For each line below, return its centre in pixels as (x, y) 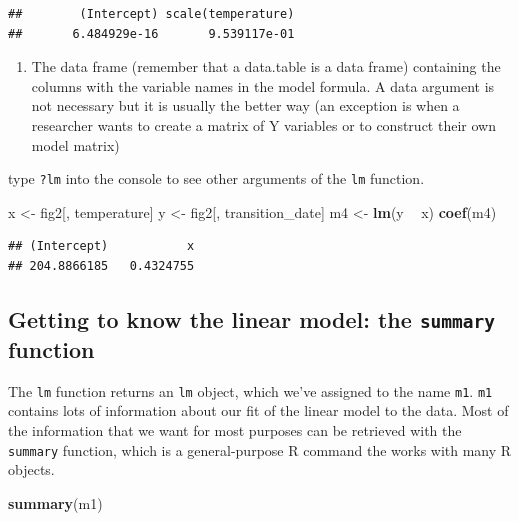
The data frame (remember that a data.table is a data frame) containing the (266, 66)
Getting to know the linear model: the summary (252, 318)
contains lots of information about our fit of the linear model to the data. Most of (258, 410)
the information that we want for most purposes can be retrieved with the (235, 430)
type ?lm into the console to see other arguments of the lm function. (216, 178)
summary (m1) (55, 502)
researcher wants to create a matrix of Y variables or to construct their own (263, 124)
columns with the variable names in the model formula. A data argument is (263, 85)
